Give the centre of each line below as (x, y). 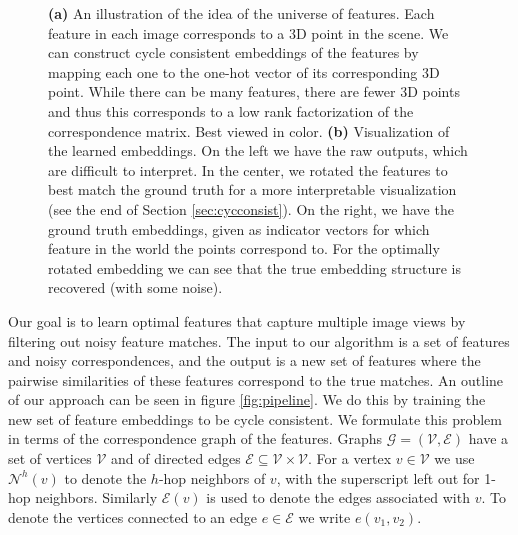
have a (488, 438)
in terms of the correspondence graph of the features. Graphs (195, 438)
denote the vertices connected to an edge (132, 516)
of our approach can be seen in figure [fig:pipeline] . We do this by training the (247, 399)
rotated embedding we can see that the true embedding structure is (254, 267)
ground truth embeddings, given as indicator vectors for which (239, 228)
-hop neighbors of (212, 477)
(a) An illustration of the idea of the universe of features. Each (241, 13)
